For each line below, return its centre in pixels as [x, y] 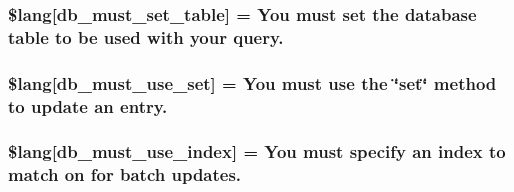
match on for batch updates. [125, 174]
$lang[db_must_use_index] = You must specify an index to [257, 151]
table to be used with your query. [146, 36]
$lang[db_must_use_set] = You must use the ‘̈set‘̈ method [252, 82]
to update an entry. [88, 105]
